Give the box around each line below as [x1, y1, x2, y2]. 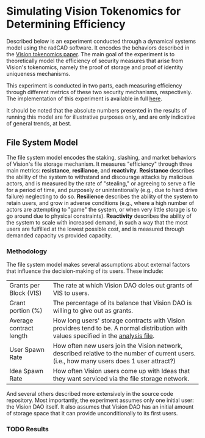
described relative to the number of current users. [52, 349, 196, 358]
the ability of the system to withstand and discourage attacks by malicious [6, 173, 193, 180]
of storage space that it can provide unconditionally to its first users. [6, 410, 178, 417]
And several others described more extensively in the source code [6, 390, 174, 398]
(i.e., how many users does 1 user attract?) [52, 357, 176, 365]
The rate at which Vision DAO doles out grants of [52, 281, 193, 290]
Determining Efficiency [6, 17, 126, 31]
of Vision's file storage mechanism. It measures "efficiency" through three [6, 160, 193, 168]
